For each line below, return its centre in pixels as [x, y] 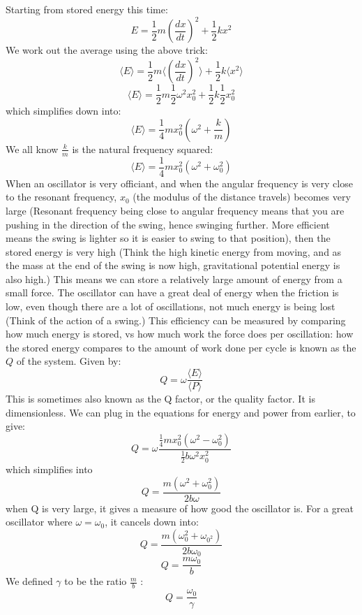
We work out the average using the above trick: [107, 50]
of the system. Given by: [69, 361]
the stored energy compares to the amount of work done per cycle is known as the [181, 347]
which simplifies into [49, 469]
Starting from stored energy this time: [87, 9]
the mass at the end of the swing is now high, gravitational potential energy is [173, 265]
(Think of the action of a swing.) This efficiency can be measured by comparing [176, 320]
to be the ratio [96, 581]
